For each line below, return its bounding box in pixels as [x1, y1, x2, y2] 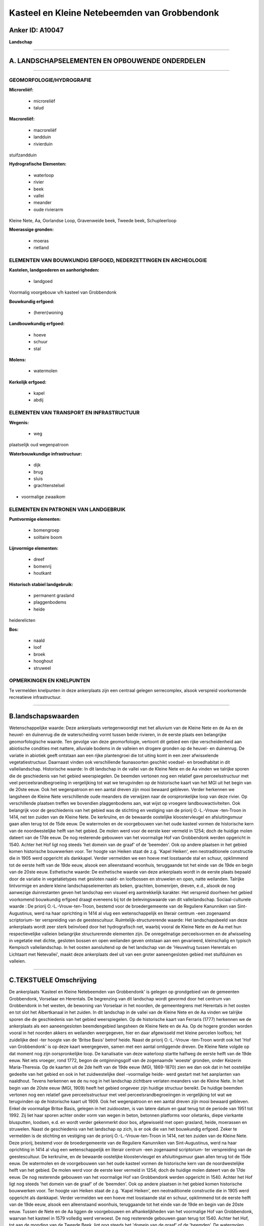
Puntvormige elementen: [9, 516, 61, 522]
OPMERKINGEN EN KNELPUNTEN [9, 677, 90, 684]
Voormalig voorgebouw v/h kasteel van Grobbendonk [9, 289, 117, 295]
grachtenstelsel [33, 483, 65, 488]
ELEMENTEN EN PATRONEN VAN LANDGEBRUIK [9, 506, 126, 512]
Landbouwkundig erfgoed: [9, 321, 65, 327]
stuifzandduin [9, 152, 37, 158]
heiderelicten [9, 617, 36, 623]
